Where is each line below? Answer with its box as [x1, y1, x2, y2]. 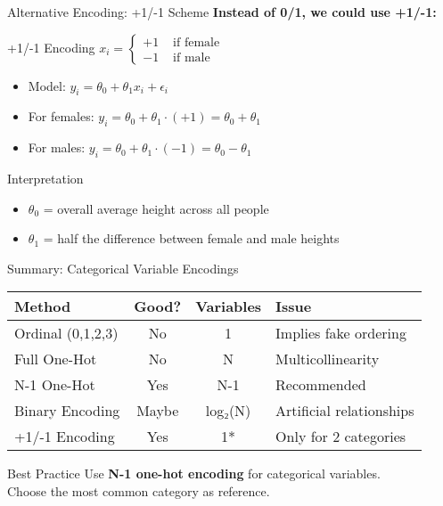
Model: [28, 76, 66, 94]
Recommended [275, 374, 366, 396]
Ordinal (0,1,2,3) [14, 322, 119, 344]
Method [14, 296, 71, 317]
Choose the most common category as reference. [7, 481, 270, 500]
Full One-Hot [14, 348, 97, 370]
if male [173, 51, 210, 64]
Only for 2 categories [275, 426, 406, 447]
